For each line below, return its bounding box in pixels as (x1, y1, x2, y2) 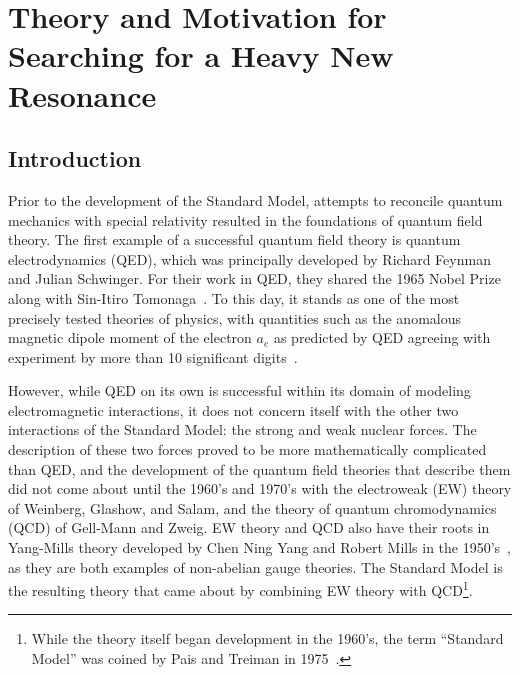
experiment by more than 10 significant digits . (8, 346, 298, 367)
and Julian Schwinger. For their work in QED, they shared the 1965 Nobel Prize (8, 268, 501, 289)
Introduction (8, 143, 142, 174)
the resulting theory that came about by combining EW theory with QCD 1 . (8, 577, 473, 600)
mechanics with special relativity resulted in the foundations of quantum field (8, 209, 483, 230)
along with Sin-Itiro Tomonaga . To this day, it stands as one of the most (8, 287, 460, 308)
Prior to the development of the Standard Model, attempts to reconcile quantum (8, 189, 503, 210)
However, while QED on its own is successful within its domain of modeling (8, 380, 471, 401)
